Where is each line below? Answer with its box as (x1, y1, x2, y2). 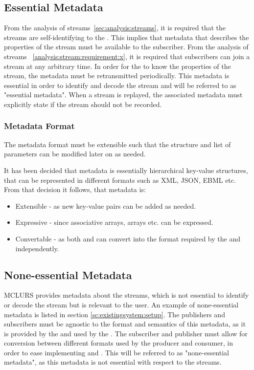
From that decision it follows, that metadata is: (4, 184, 146, 195)
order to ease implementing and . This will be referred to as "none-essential (4, 347, 229, 357)
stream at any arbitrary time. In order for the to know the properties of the (4, 61, 231, 71)
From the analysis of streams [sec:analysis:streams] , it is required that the (4, 22, 226, 33)
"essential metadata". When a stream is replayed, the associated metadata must (4, 89, 243, 100)
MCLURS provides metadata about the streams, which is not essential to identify (4, 290, 249, 300)
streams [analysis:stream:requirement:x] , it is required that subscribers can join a (4, 51, 250, 61)
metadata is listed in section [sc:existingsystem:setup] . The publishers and (4, 309, 225, 319)
